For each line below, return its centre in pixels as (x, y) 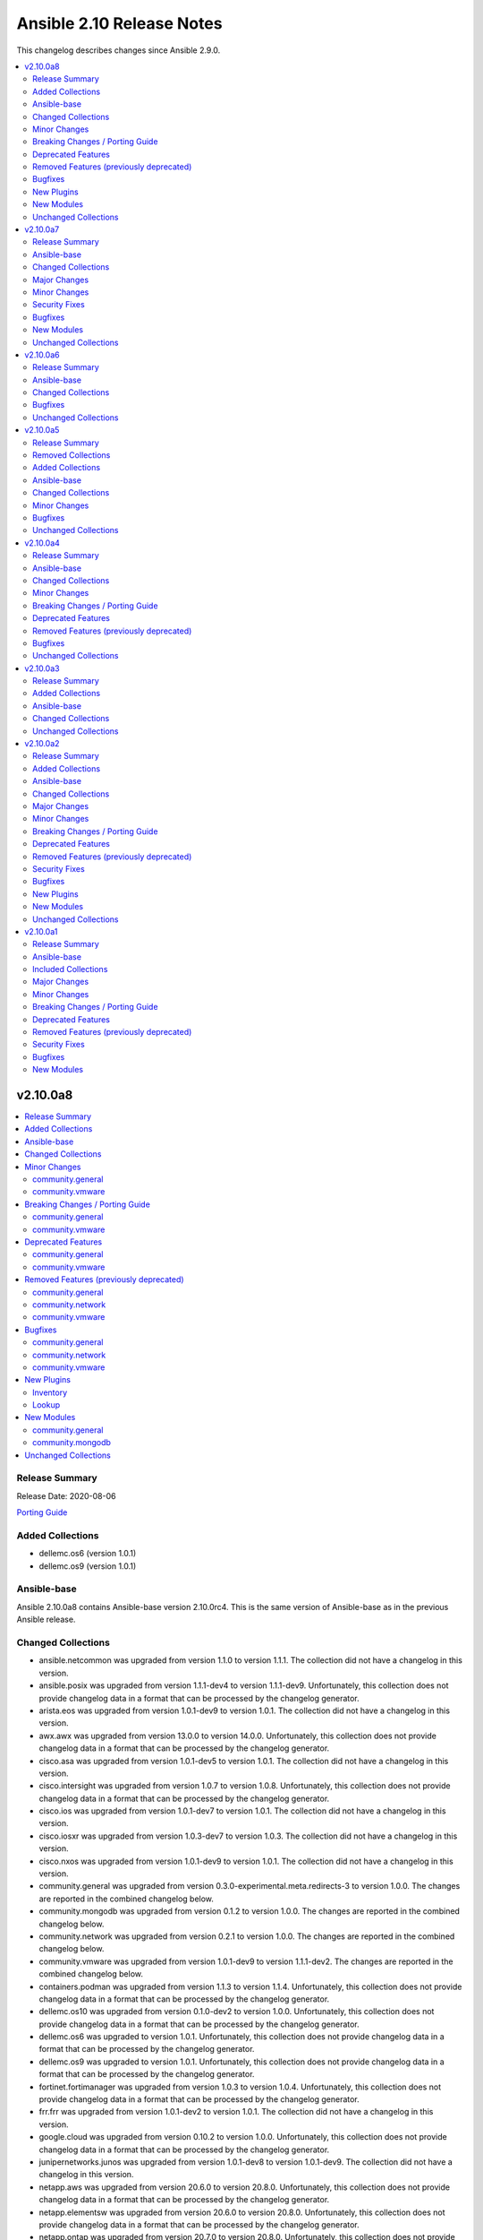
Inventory (50, 1392)
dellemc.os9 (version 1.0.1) (88, 1566)
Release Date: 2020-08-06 (66, 1495)
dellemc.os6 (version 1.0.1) (88, 1554)
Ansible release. (46, 1620)
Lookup (47, 1405)
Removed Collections (72, 455)
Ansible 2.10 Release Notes (119, 23)
